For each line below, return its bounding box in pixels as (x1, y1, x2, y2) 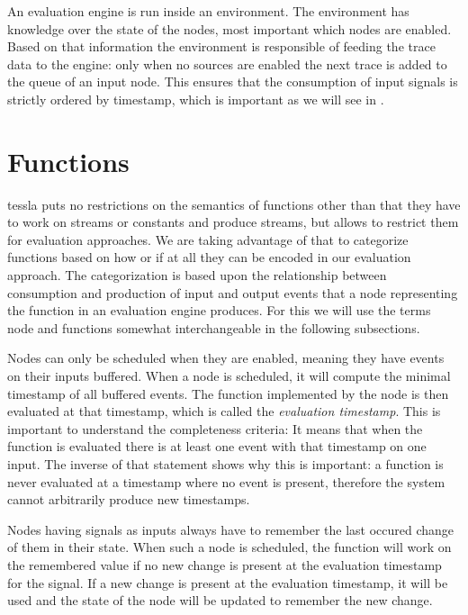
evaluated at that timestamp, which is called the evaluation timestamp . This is (7, 402, 441, 421)
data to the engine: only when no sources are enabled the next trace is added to (7, 54, 447, 73)
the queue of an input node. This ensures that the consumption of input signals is (7, 72, 458, 91)
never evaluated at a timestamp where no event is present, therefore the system (7, 472, 445, 491)
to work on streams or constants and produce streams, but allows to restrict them (7, 213, 459, 231)
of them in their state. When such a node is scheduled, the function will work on (7, 538, 452, 556)
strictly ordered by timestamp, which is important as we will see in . (7, 89, 384, 108)
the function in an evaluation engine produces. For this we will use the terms (7, 301, 431, 320)
